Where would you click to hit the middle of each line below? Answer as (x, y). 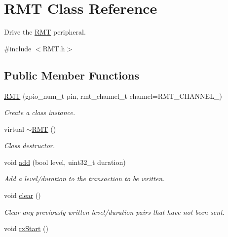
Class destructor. (30, 145)
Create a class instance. (40, 112)
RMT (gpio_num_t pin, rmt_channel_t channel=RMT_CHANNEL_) (113, 96)
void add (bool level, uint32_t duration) (65, 162)
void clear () (22, 195)
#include (18, 48)
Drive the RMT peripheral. (45, 32)
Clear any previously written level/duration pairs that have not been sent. (114, 212)
